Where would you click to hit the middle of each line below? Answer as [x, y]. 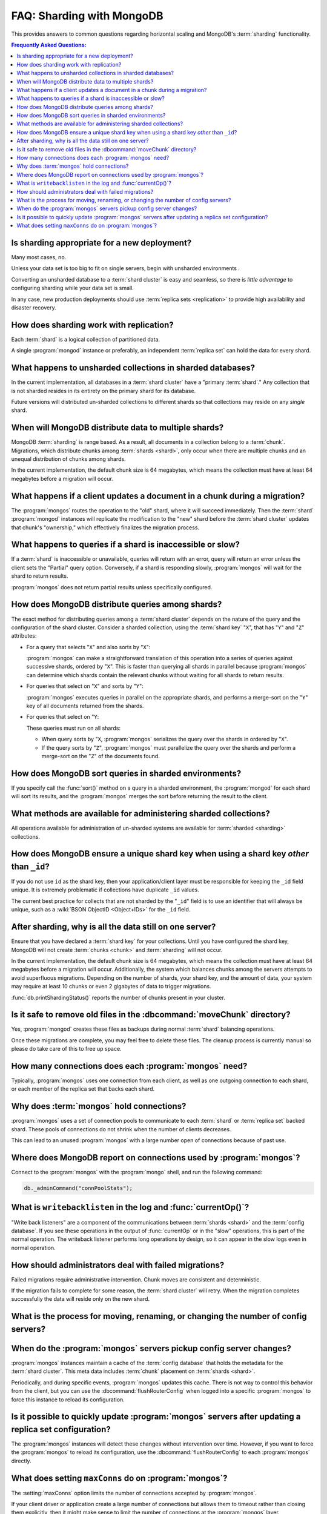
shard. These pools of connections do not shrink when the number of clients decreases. [121, 1129]
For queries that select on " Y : [63, 717]
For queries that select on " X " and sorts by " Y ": [85, 686]
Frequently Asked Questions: [49, 45]
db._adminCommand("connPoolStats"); [78, 1188]
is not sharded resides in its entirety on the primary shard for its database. [104, 391]
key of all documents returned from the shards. [85, 706]
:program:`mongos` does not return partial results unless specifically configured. [112, 587]
